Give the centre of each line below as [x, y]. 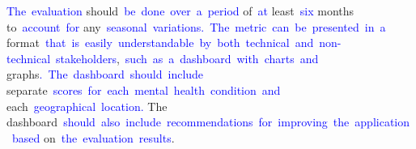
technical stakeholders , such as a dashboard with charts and [163, 58]
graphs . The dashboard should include [105, 74]
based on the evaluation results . [93, 137]
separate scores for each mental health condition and [144, 89]
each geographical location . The [87, 106]
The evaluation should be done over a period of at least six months [180, 11]
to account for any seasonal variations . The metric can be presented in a [196, 26]
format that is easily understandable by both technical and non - [174, 43]
